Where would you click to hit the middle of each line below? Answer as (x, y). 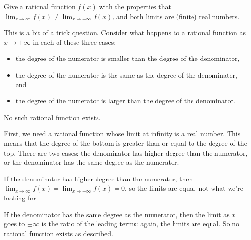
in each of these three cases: (74, 42)
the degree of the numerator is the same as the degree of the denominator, (126, 74)
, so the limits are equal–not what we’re (184, 188)
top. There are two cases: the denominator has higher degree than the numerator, (126, 152)
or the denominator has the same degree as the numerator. (92, 162)
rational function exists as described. (59, 233)
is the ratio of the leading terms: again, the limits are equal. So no (141, 224)
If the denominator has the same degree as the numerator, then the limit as (117, 214)
